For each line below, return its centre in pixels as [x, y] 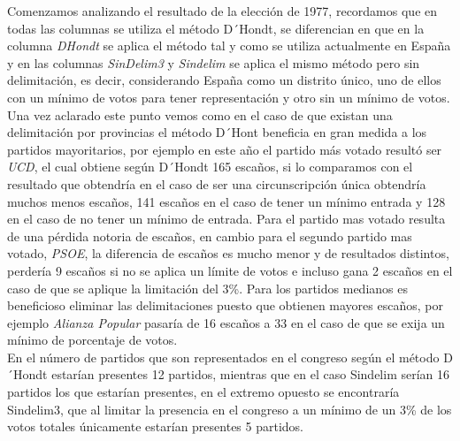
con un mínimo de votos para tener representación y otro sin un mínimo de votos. [229, 97]
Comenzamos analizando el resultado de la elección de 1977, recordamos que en [222, 11]
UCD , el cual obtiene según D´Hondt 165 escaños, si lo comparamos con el [210, 167]
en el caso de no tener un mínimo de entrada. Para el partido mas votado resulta [226, 219]
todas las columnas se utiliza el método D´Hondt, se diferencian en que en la [216, 28]
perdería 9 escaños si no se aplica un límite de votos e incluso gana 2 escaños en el [230, 270]
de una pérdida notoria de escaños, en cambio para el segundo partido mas [210, 236]
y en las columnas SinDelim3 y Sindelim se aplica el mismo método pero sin [214, 62]
